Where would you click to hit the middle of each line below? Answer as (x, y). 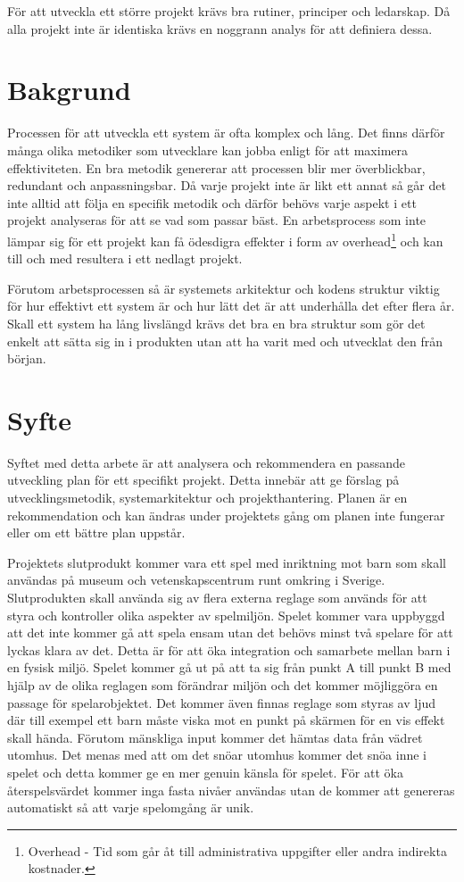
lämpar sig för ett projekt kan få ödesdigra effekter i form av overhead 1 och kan (225, 239)
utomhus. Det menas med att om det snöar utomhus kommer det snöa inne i (217, 755)
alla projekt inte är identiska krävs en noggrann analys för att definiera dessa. (220, 28)
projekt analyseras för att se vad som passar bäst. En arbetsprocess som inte (217, 220)
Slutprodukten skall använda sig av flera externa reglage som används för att (217, 597)
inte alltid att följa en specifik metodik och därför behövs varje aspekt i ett (212, 202)
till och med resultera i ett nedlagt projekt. (125, 258)
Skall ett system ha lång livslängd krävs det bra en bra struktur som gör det (216, 323)
